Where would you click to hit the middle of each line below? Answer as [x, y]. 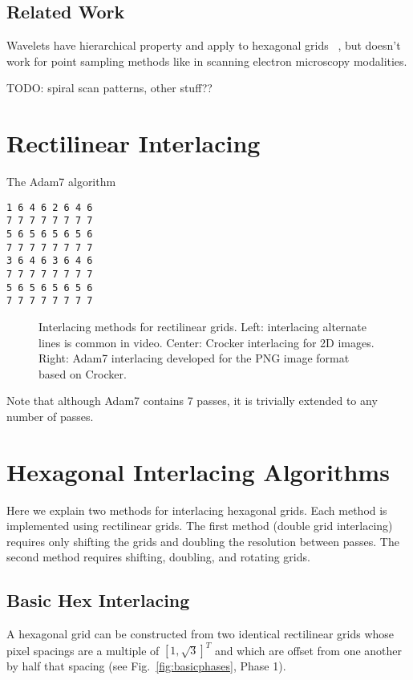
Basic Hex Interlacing [98, 600]
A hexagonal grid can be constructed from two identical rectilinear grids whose [200, 634]
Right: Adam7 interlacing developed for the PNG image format [194, 358]
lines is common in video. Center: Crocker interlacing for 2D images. [206, 342]
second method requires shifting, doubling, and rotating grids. [158, 557]
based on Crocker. [83, 373]
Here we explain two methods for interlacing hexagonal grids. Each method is [197, 510]
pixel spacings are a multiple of [83, 650]
